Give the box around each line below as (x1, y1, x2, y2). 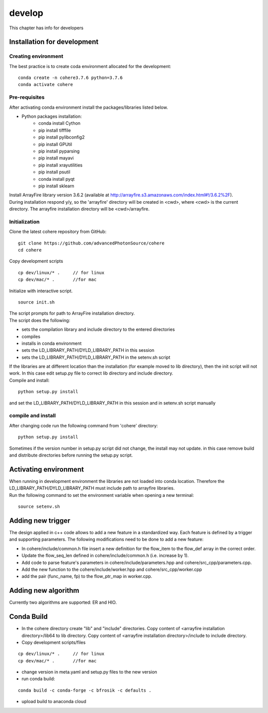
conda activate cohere (18, 82, 73, 87)
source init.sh (18, 299, 55, 305)
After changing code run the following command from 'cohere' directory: (9, 422, 158, 428)
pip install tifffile (38, 127, 71, 133)
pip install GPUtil (38, 141, 72, 147)
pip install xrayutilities (38, 162, 83, 168)
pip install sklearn (38, 183, 74, 189)
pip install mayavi (38, 155, 74, 161)
